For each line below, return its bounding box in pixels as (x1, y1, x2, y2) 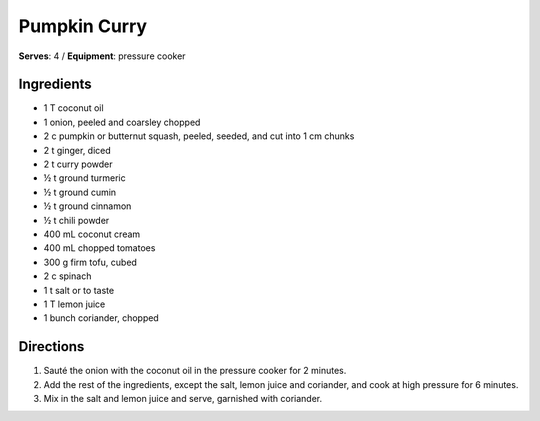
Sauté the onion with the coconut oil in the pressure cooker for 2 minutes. (43, 365, 347, 377)
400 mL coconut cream (43, 228, 141, 240)
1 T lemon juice (43, 298, 106, 310)
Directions (18, 338, 85, 355)
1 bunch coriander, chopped (43, 312, 159, 324)
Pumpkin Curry (18, 15, 148, 37)
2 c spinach (43, 270, 92, 282)
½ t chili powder (43, 214, 110, 226)
